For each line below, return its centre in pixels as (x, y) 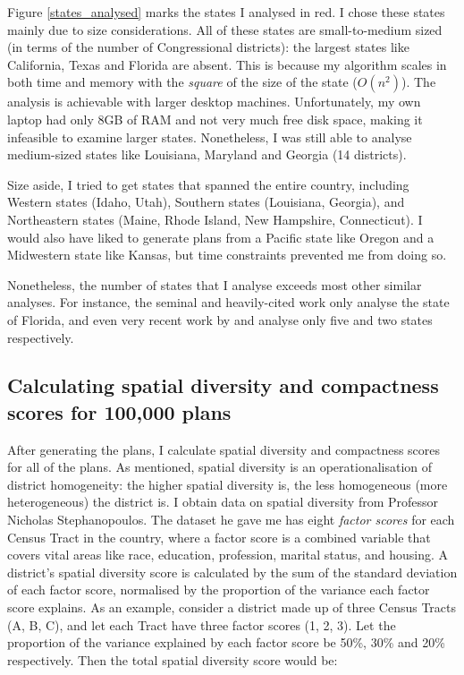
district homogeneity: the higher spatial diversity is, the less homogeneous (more (228, 484)
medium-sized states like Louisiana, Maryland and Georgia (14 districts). (207, 154)
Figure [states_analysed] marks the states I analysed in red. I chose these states (226, 12)
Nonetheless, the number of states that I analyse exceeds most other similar (215, 284)
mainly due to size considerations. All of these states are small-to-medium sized (225, 29)
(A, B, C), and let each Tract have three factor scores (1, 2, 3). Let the (202, 624)
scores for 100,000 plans (119, 411)
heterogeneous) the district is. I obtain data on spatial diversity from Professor (223, 502)
